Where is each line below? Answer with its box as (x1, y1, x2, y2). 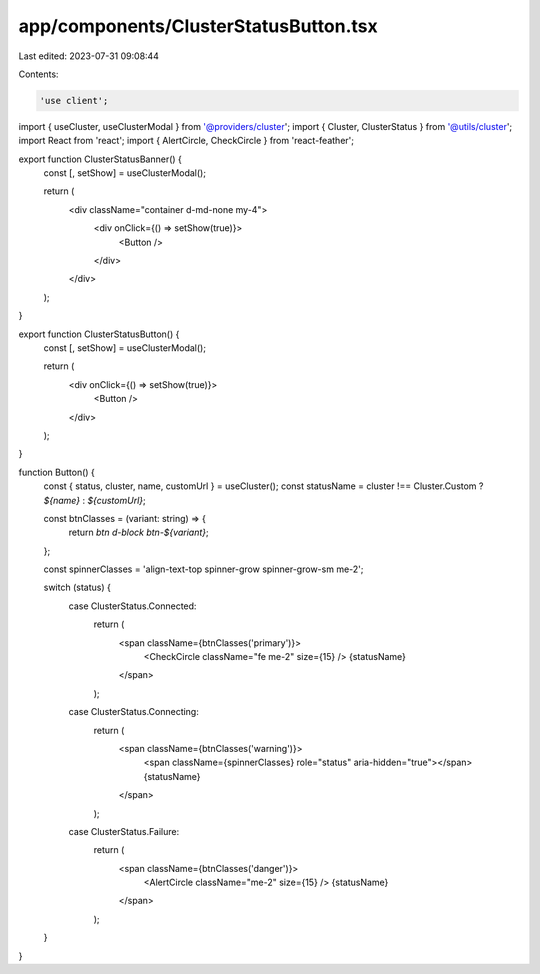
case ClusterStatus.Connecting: (68, 706, 199, 718)
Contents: (18, 68, 59, 80)
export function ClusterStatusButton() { (18, 328, 180, 340)
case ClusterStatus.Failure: (68, 825, 180, 837)
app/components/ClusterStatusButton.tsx (18, 15, 379, 37)
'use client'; (39, 95, 109, 106)
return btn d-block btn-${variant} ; (68, 526, 209, 539)
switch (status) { (43, 581, 112, 594)
